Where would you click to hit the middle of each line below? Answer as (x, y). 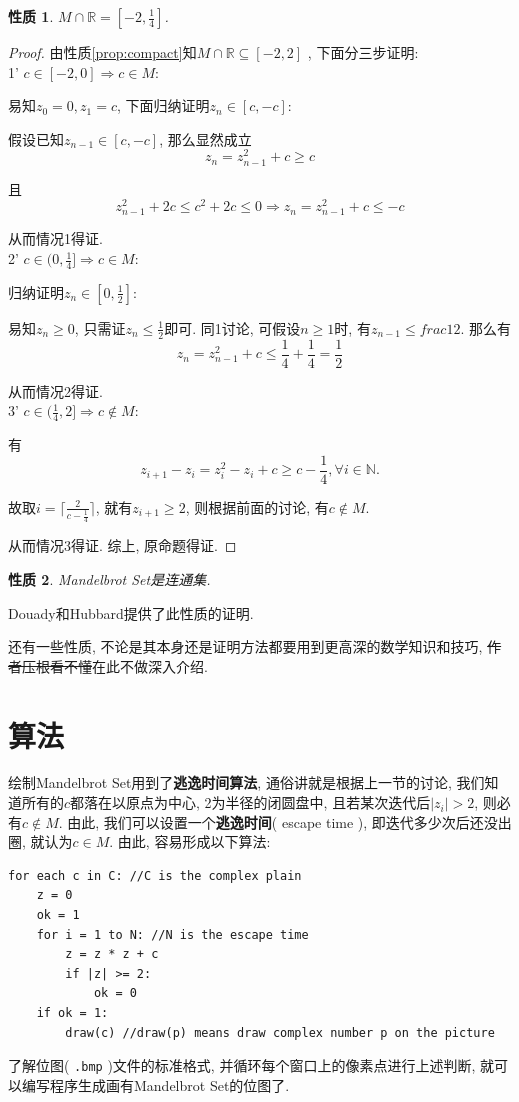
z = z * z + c (112, 954)
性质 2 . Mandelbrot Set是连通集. (109, 578)
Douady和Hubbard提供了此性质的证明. (131, 612)
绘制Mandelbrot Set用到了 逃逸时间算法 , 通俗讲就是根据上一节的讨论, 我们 (246, 782)
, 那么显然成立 (205, 138)
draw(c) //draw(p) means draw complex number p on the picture (280, 1032)
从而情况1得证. (55, 238)
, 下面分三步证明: (363, 52)
